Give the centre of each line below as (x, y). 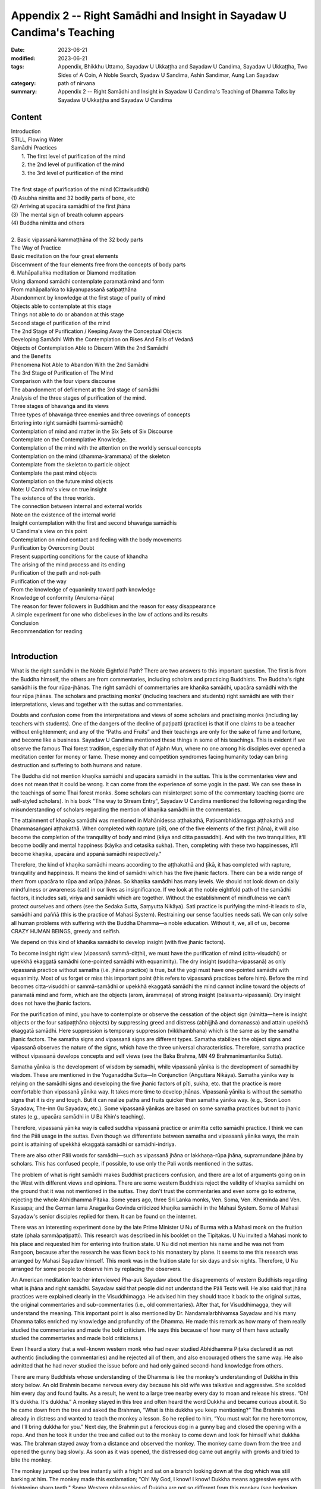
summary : (24, 92)
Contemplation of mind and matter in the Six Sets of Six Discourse (92, 431)
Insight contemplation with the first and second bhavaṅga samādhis (94, 523)
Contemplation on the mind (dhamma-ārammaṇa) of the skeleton (91, 456)
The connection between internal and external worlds (76, 506)
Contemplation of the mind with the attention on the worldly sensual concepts (106, 448)
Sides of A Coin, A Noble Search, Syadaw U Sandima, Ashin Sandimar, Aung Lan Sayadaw (169, 75)
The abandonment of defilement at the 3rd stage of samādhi (85, 390)
